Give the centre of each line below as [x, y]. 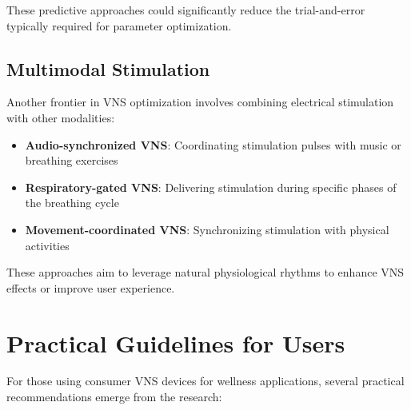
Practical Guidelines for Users [176, 342]
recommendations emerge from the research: [114, 397]
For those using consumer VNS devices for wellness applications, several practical [205, 381]
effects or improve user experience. [91, 287]
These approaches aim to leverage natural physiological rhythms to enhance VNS [205, 272]
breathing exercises [72, 160]
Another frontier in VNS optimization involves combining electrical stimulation [200, 102]
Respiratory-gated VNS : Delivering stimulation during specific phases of [211, 187]
